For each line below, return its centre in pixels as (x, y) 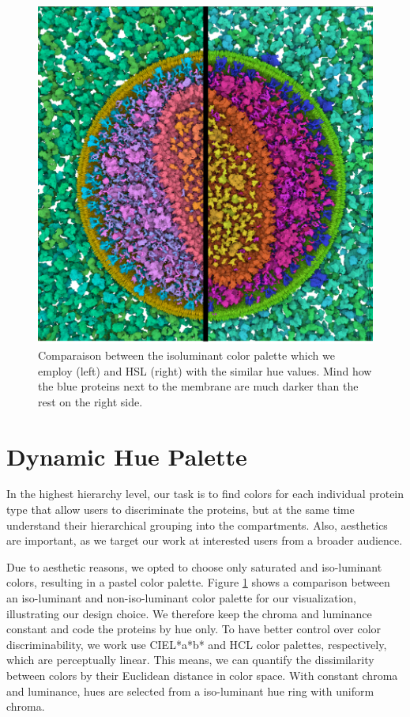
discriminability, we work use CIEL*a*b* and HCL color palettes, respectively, (197, 644)
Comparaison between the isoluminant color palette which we (186, 355)
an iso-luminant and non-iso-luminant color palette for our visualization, (181, 598)
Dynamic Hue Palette (127, 456)
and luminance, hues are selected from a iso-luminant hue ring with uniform (190, 691)
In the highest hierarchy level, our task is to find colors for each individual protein (205, 494)
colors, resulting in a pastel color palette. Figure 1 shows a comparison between (198, 582)
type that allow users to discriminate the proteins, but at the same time (181, 509)
